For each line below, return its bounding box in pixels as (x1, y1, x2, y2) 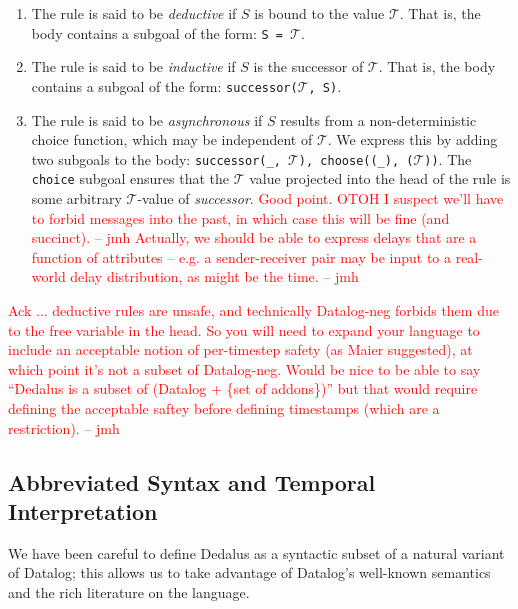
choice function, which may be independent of (31, 129, 313, 150)
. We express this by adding (327, 129, 498, 150)
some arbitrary (31, 188, 122, 208)
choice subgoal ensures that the (31, 168, 230, 189)
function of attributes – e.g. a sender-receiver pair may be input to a (31, 246, 451, 267)
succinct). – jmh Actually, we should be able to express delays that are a (31, 227, 477, 248)
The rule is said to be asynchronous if (31, 109, 263, 130)
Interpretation (8, 495, 158, 526)
